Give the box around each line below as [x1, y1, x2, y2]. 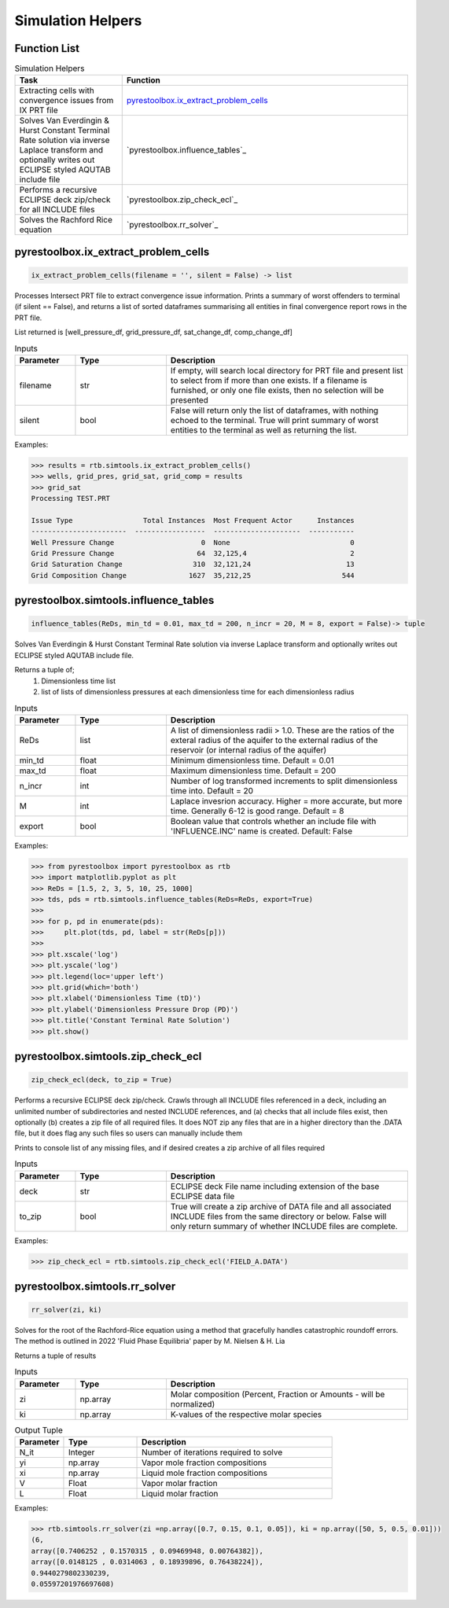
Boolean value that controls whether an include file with [170, 815, 377, 826]
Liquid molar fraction [142, 1488, 219, 1499]
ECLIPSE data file [170, 1190, 235, 1201]
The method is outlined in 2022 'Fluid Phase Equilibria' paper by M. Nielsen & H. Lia [14, 1337, 285, 1346]
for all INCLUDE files [19, 204, 95, 215]
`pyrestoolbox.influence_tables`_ [126, 145, 247, 156]
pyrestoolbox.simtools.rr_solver [14, 1279, 176, 1293]
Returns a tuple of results [14, 1351, 97, 1360]
